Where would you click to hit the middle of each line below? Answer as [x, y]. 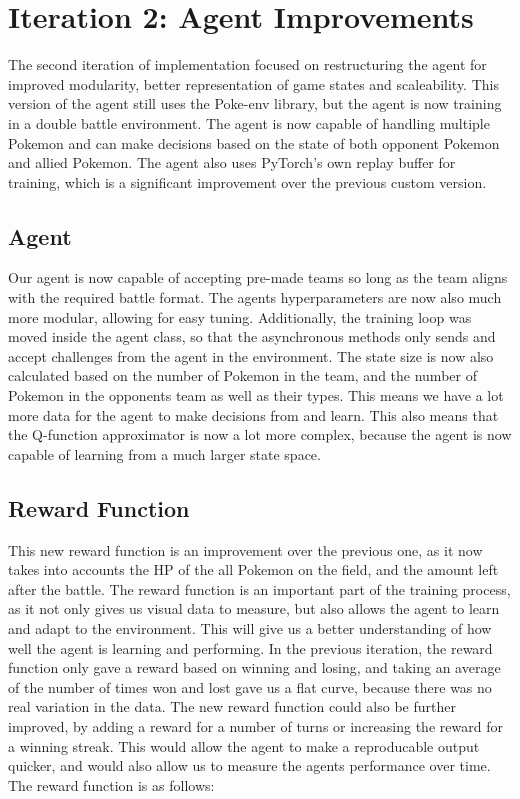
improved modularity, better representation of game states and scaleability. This [253, 83]
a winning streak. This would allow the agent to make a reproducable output [244, 745]
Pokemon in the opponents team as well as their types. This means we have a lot [256, 395]
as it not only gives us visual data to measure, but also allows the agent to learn [254, 608]
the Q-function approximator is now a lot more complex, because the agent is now [260, 434]
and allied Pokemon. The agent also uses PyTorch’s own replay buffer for [232, 162]
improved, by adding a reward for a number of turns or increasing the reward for [255, 725]
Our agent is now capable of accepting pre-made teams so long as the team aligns [258, 277]
